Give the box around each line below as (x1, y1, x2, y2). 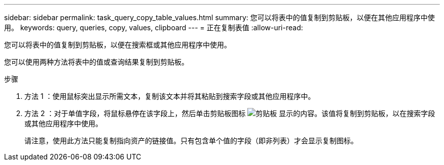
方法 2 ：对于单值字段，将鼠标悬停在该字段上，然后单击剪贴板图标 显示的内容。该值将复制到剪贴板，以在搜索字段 (24, 109, 435, 118)
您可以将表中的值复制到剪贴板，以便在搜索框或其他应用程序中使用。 (4, 40, 231, 49)
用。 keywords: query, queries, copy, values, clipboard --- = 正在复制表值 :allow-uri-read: (4, 23, 303, 32)
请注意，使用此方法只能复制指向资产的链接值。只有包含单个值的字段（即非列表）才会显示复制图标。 (24, 136, 358, 145)
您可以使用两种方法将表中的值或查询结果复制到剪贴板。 (4, 58, 189, 66)
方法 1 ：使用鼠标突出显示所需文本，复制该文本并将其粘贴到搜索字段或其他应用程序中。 (24, 92, 315, 100)
